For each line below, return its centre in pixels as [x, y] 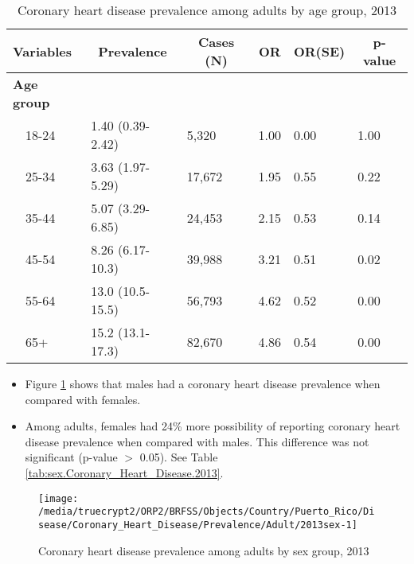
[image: [59, 498]
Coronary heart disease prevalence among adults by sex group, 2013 [204, 550]
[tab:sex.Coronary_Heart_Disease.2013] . [124, 472]
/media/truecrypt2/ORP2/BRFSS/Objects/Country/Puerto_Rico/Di [207, 512]
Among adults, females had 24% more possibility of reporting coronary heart [213, 426]
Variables [42, 51]
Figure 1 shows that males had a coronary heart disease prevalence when [203, 383]
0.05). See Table [179, 457]
